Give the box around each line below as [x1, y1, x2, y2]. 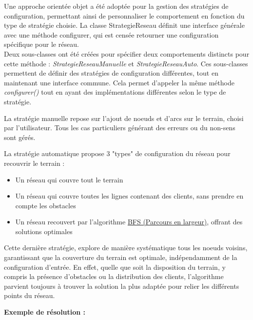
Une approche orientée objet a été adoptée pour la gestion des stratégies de [4, 1, 229, 11]
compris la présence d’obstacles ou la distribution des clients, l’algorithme [4, 271, 224, 281]
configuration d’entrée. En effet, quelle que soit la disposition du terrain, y [4, 261, 226, 272]
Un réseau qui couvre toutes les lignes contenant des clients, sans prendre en [15, 191, 244, 201]
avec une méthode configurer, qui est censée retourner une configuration [4, 29, 219, 40]
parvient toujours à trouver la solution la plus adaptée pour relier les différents [4, 280, 239, 291]
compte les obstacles [15, 200, 76, 210]
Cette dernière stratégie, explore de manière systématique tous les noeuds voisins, [4, 242, 248, 253]
